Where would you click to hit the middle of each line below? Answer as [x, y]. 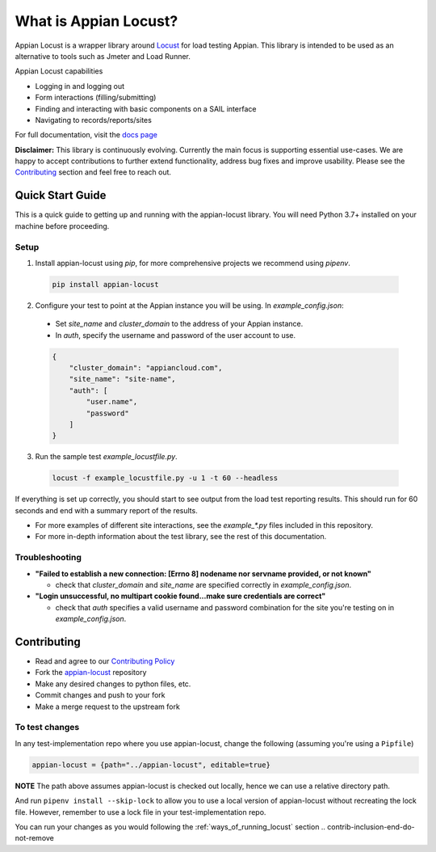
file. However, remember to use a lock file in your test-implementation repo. [140, 812]
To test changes [47, 728]
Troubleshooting [48, 558]
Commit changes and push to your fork [100, 695]
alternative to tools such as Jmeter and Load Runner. [103, 56]
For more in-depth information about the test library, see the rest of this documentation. [181, 537]
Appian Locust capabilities [59, 71]
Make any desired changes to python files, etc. [113, 684]
